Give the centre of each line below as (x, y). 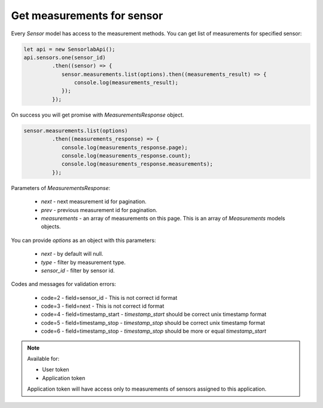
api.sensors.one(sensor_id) (65, 57)
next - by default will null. (72, 254)
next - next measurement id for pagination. (94, 202)
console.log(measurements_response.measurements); (137, 164)
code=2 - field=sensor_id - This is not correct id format (109, 297)
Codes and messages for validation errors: (64, 284)
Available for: (43, 359)
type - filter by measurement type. (83, 262)
